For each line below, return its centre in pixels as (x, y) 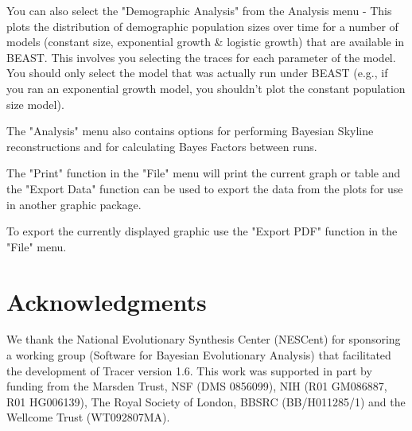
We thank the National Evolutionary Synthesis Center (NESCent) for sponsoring (204, 339)
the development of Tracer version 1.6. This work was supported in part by (189, 370)
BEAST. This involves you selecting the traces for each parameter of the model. (201, 57)
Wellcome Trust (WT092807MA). (88, 417)
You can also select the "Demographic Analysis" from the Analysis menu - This (199, 10)
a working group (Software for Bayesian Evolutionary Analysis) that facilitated (199, 355)
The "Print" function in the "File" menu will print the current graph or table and (204, 173)
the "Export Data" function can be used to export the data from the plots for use (205, 188)
